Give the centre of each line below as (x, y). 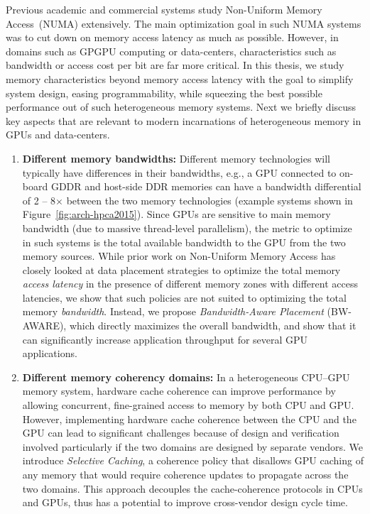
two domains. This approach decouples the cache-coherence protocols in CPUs (192, 488)
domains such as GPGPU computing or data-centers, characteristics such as (171, 51)
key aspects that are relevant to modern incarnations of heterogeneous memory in (184, 120)
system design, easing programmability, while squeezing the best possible (164, 93)
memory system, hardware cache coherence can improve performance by (179, 391)
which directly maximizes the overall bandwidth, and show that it (213, 326)
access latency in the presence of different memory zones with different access (190, 284)
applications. (50, 353)
